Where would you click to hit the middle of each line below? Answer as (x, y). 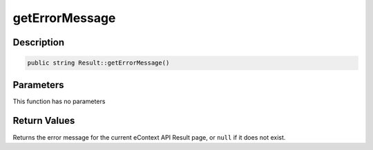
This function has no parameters (59, 101)
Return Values (44, 121)
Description (39, 42)
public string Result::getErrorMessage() (98, 63)
